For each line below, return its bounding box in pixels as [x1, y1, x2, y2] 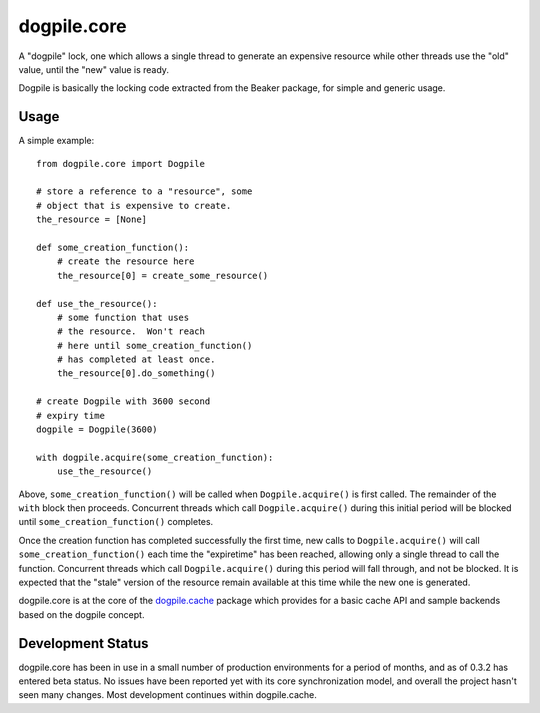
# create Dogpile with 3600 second [36, 396, 211, 407]
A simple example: [18, 135, 95, 147]
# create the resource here [56, 256, 195, 267]
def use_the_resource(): [36, 298, 158, 309]
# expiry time [36, 410, 105, 421]
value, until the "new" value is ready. [18, 63, 170, 75]
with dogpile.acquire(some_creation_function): [36, 451, 274, 463]
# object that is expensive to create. [36, 200, 232, 211]
